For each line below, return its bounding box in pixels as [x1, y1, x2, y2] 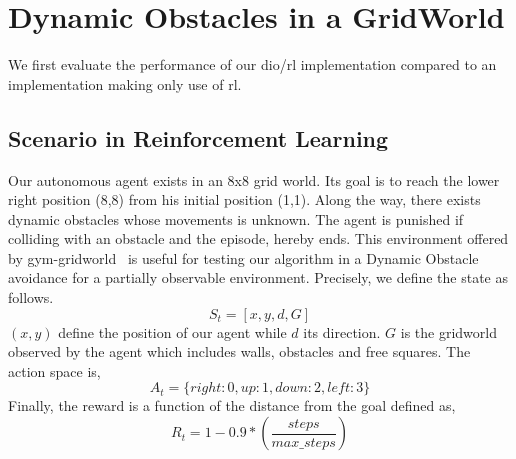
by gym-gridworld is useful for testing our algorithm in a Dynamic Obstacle [8, 247, 479, 268]
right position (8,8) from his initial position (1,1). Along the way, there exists [8, 189, 481, 210]
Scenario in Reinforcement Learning [8, 122, 389, 153]
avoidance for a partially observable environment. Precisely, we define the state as [8, 267, 509, 288]
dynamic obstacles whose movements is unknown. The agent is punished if [8, 208, 464, 229]
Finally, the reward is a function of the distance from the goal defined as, [8, 395, 456, 416]
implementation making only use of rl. [8, 73, 242, 94]
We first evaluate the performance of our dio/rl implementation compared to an [8, 54, 497, 75]
